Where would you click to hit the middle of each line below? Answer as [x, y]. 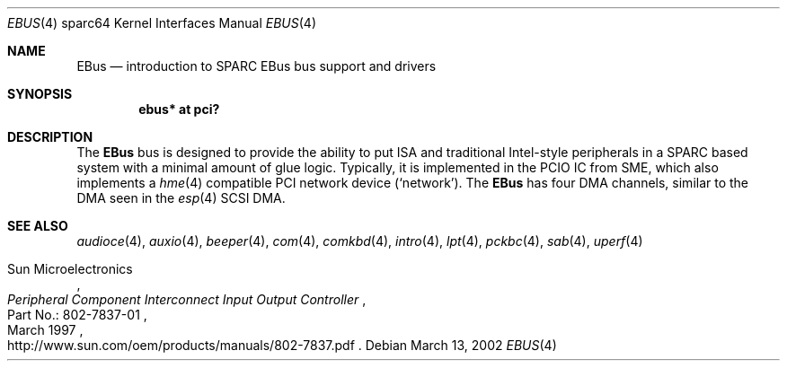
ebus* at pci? [179, 109]
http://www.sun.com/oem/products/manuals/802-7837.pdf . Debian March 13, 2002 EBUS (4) [282, 345]
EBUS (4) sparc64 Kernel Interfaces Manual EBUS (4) [162, 23]
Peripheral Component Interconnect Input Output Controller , [187, 299]
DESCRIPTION [50, 137]
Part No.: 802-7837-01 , [77, 315]
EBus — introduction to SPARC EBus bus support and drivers [256, 66]
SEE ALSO [38, 226]
